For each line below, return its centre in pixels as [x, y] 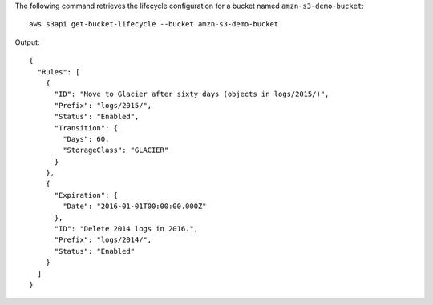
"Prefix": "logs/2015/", [103, 105]
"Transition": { [86, 128]
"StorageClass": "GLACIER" [116, 150]
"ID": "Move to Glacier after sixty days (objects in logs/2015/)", [192, 94]
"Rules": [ [59, 72]
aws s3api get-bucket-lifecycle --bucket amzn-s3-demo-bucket [154, 24]
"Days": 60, [86, 139]
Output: [27, 42]
